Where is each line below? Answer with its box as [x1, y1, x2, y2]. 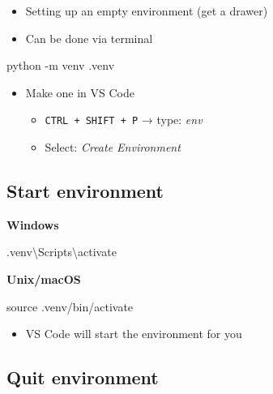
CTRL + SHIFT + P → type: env [45, 111, 203, 128]
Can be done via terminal [25, 29, 153, 46]
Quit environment [6, 365, 159, 390]
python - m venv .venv [6, 57, 115, 74]
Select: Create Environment [45, 139, 181, 156]
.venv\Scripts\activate [6, 243, 117, 260]
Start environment [6, 178, 164, 203]
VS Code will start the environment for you [25, 325, 242, 342]
